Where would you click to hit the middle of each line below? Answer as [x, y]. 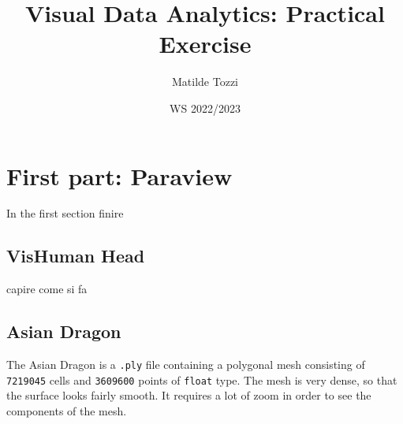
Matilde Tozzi [205, 82]
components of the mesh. [67, 410]
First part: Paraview [119, 175]
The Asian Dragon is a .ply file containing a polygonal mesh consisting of [186, 364]
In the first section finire [65, 213]
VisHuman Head [76, 256]
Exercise [205, 44]
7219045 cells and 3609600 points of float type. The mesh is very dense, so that [202, 379]
